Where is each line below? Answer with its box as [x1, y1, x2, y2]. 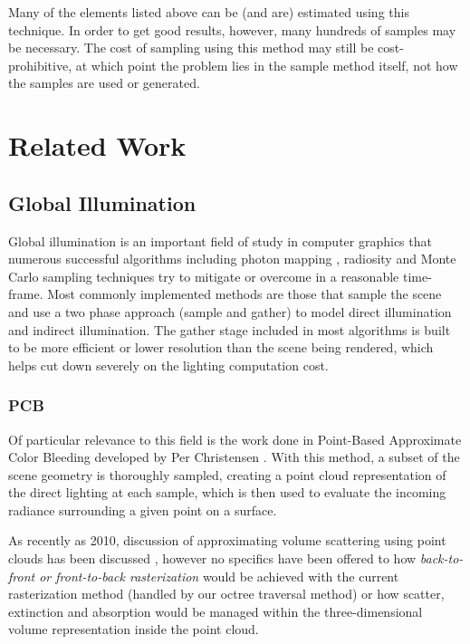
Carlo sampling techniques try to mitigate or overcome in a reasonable [8, 266, 399, 285]
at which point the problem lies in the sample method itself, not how [75, 55, 458, 74]
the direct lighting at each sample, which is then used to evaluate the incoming [8, 483, 446, 502]
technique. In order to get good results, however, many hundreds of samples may [8, 20, 456, 39]
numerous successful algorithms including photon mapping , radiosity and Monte [8, 249, 456, 268]
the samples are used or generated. [8, 73, 200, 92]
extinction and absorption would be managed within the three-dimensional [8, 601, 423, 620]
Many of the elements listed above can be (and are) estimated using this [8, 3, 409, 21]
